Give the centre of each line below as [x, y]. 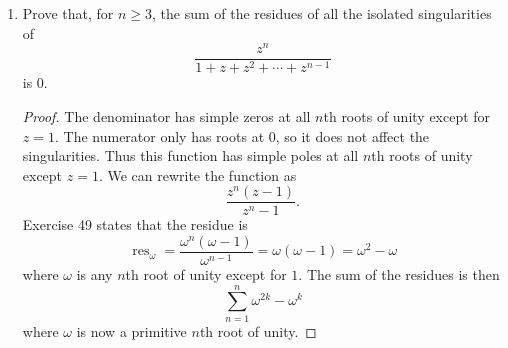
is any [94, 274]
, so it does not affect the [352, 135]
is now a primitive [131, 330]
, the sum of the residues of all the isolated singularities [322, 13]
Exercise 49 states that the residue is [135, 224]
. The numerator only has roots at [159, 135]
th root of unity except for [206, 274]
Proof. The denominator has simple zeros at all [166, 115]
